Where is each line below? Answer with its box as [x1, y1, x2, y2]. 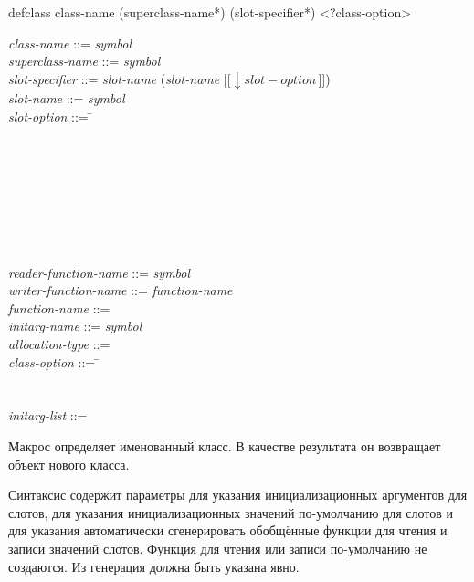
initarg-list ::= [8, 406, 88, 425]
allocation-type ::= [8, 334, 111, 353]
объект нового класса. [8, 454, 130, 473]
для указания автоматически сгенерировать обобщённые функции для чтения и [8, 521, 448, 540]
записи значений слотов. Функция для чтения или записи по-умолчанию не [8, 538, 427, 557]
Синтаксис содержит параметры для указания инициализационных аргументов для [8, 485, 468, 504]
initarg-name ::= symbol [8, 316, 142, 335]
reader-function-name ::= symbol [8, 262, 191, 281]
